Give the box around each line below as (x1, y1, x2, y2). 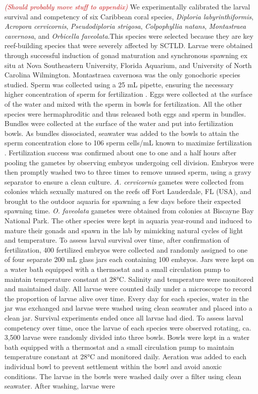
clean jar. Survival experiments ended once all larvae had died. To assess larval (4, 313, 244, 323)
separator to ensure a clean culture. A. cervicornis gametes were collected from (4, 176, 244, 187)
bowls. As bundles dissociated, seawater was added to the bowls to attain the (4, 128, 239, 138)
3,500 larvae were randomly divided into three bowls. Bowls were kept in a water (4, 332, 250, 342)
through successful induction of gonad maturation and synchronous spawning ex (4, 50, 248, 60)
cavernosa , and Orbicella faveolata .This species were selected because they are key (4, 30, 254, 41)
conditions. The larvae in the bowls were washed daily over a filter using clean (4, 371, 242, 381)
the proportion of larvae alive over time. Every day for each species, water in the (4, 293, 249, 303)
